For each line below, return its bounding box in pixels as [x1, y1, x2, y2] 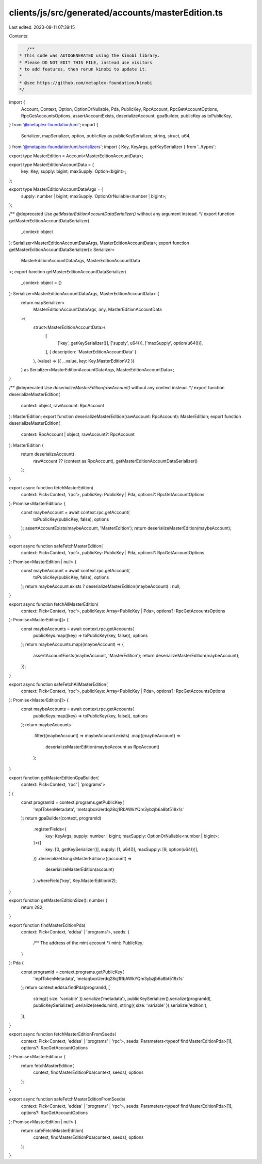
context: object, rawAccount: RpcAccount [21, 402, 104, 408]
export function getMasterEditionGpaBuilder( [9, 775, 99, 781]
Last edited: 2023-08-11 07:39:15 [9, 24, 75, 30]
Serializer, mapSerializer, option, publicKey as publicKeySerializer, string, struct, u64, [21, 133, 191, 138]
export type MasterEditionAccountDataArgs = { [9, 186, 104, 192]
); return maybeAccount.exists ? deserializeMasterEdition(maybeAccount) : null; [21, 583, 180, 589]
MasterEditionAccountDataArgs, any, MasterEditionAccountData [33, 306, 162, 313]
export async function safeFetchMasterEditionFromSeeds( [9, 1096, 126, 1102]
